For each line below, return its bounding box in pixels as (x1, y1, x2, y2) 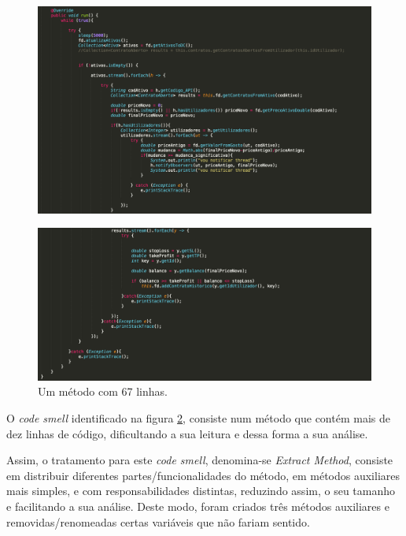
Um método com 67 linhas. (38, 383, 168, 400)
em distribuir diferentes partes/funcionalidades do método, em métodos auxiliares (6, 467, 400, 483)
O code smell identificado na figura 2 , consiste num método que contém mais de (6, 410, 390, 426)
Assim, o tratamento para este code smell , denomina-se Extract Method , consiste (6, 452, 393, 468)
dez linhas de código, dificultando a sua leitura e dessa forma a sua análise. (6, 425, 368, 441)
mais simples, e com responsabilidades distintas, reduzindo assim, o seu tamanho (6, 482, 396, 499)
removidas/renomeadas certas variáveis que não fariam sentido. (6, 513, 310, 530)
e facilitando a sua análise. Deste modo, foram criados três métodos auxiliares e (6, 498, 389, 515)
